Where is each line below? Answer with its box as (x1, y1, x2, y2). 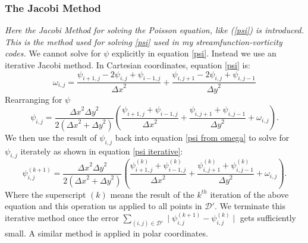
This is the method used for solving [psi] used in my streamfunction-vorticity (5, 35, 282, 48)
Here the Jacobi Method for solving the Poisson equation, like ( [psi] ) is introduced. (5, 24, 304, 36)
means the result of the (110, 188, 194, 200)
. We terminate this (214, 200, 286, 212)
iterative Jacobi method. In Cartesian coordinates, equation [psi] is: (5, 59, 250, 71)
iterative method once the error (5, 212, 119, 224)
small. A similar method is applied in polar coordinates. (5, 227, 208, 239)
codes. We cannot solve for (5, 47, 101, 59)
